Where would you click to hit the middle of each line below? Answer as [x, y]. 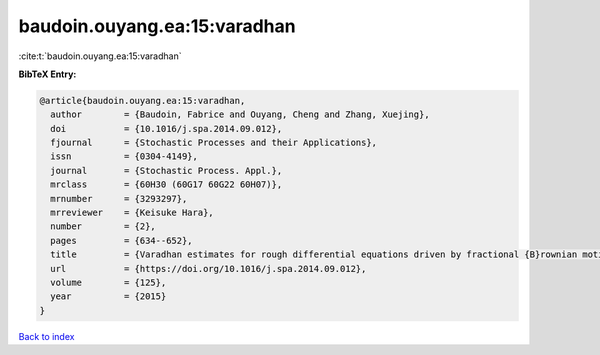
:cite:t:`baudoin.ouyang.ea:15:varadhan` [100, 56]
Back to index [46, 336]
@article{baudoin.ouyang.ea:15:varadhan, [142, 100]
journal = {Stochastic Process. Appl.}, [166, 170]
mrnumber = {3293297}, [119, 198]
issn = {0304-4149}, [124, 156]
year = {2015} [108, 296]
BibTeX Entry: [47, 74]
